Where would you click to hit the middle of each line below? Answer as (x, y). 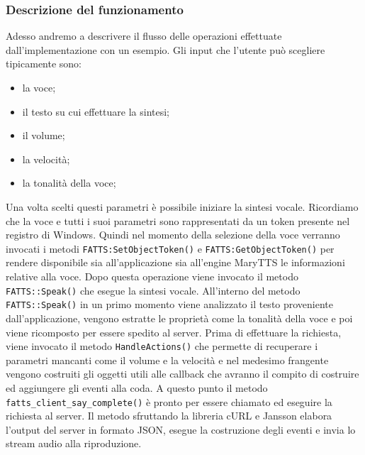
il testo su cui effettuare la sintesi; (96, 111)
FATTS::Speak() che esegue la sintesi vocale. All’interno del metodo (153, 290)
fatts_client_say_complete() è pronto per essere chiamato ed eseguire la (169, 401)
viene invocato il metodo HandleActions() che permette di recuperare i (162, 346)
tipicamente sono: (44, 64)
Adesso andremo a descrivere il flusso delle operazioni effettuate (144, 36)
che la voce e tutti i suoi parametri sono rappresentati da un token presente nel (178, 220)
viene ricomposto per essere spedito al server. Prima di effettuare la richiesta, (174, 332)
